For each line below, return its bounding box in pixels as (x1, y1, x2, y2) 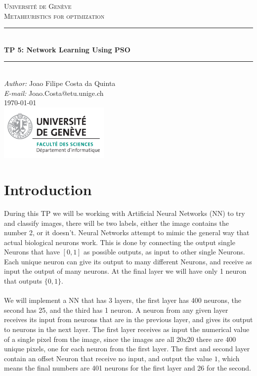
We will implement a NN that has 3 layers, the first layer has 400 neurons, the (4, 295, 242, 305)
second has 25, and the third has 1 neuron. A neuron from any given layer (4, 304, 228, 315)
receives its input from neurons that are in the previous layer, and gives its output (4, 314, 253, 325)
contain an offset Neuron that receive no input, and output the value (4, 353, 212, 363)
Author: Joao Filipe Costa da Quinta (4, 78, 116, 88)
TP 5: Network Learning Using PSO (4, 44, 130, 54)
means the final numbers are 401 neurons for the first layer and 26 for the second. (4, 363, 251, 373)
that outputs (4, 276, 43, 286)
